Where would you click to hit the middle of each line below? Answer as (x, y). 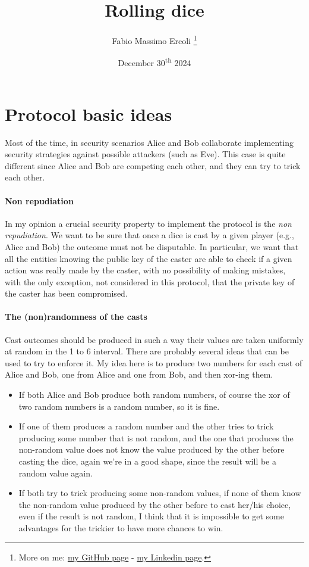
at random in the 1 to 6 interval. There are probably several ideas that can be (147, 351)
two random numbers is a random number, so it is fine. (119, 406)
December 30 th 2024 (154, 62)
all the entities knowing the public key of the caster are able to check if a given (149, 258)
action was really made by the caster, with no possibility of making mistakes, (145, 270)
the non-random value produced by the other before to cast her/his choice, (155, 504)
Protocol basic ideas (89, 113)
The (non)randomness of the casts (76, 317)
